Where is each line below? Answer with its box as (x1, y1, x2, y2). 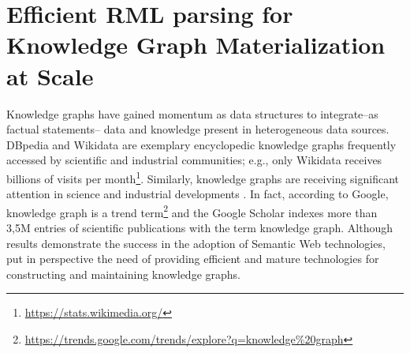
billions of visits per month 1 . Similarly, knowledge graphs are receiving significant (6, 167, 400, 186)
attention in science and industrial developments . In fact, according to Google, (6, 186, 389, 202)
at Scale (6, 59, 94, 92)
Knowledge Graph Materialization (6, 28, 386, 61)
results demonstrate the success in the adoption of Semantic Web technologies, (6, 235, 386, 251)
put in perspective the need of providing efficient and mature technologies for (6, 250, 379, 267)
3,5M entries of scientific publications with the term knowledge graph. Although (6, 219, 393, 235)
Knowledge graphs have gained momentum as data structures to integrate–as (6, 105, 378, 122)
